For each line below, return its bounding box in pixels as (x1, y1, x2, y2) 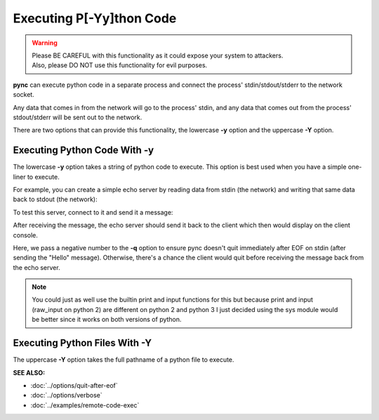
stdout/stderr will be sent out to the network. (13, 113, 142, 121)
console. (13, 231, 39, 239)
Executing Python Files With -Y (13, 337, 152, 349)
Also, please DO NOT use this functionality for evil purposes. (32, 61, 208, 69)
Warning (32, 39, 58, 47)
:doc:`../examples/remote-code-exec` (30, 400, 140, 409)
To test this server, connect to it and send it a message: (13, 208, 173, 217)
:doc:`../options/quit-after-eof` (30, 381, 119, 389)
